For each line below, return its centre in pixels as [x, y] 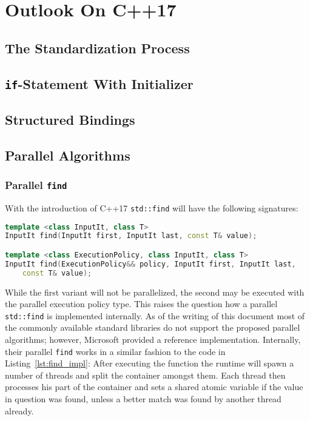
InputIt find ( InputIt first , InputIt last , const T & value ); [131, 236]
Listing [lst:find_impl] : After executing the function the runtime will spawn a [150, 363]
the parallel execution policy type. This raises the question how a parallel [141, 304]
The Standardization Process [97, 48]
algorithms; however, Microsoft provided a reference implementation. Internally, [153, 339]
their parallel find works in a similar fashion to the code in [115, 351]
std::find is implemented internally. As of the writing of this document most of [155, 315]
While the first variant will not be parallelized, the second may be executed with [155, 292]
